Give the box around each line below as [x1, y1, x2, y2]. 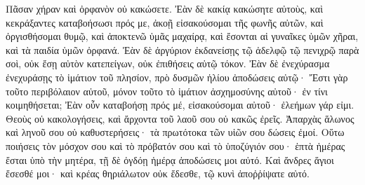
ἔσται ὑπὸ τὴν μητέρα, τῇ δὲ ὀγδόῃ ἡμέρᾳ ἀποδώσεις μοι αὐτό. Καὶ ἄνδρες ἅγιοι [6, 152, 334, 167]
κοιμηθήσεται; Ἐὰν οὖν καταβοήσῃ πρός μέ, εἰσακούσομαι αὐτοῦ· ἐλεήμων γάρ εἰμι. [6, 97, 354, 112]
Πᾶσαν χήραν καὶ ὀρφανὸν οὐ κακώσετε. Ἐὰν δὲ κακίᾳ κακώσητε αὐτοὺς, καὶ [6, 1, 323, 15]
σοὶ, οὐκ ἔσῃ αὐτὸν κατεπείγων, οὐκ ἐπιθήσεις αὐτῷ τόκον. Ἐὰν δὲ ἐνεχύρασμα [6, 56, 330, 71]
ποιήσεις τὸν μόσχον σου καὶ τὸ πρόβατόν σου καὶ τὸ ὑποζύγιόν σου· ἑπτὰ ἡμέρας [6, 138, 345, 153]
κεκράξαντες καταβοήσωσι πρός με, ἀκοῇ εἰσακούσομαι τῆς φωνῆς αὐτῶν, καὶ [6, 15, 324, 29]
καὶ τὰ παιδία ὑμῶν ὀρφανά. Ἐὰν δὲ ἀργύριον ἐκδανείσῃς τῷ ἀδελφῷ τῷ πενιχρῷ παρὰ [6, 42, 359, 57]
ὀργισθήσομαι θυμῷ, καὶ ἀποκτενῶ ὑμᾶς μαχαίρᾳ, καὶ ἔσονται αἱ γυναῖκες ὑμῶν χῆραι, [6, 29, 359, 43]
